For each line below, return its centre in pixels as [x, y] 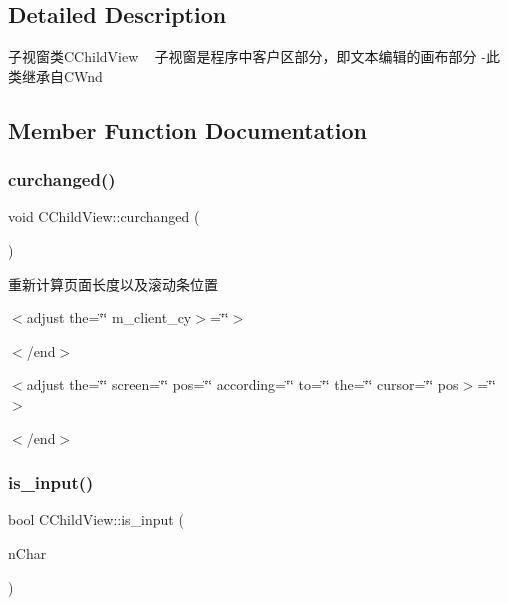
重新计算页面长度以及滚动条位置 [113, 283]
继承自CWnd [62, 75]
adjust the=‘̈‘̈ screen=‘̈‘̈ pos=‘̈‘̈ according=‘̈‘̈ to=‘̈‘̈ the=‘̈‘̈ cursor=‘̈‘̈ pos [242, 384]
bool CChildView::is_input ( [96, 519]
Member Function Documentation [188, 129]
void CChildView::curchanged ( [104, 216]
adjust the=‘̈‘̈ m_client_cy [109, 317]
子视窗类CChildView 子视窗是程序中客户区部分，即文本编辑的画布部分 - [247, 56]
